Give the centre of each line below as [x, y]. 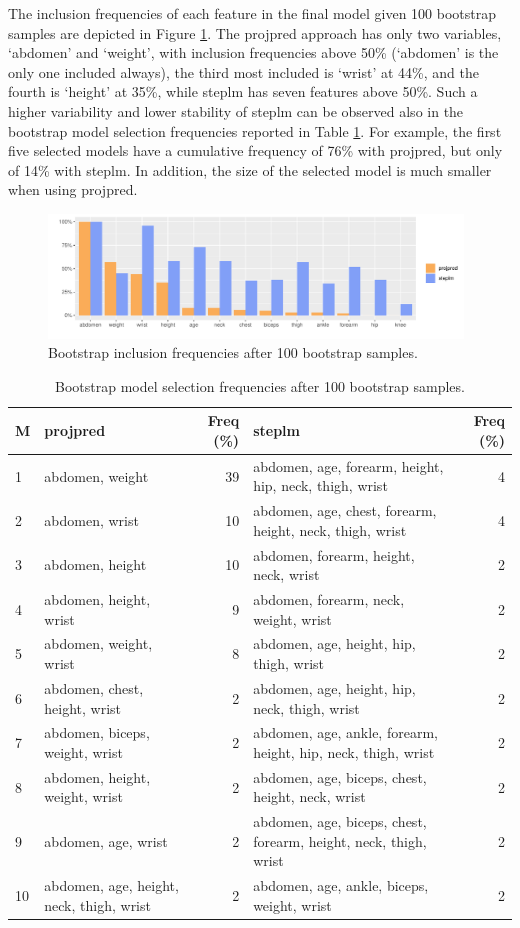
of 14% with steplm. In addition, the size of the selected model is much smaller [250, 169]
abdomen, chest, [94, 687]
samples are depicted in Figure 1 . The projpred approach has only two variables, [255, 32]
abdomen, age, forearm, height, [348, 465]
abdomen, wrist [91, 519]
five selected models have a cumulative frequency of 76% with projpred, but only [255, 150]
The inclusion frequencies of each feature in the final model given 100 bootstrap [252, 13]
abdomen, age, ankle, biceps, [341, 885]
